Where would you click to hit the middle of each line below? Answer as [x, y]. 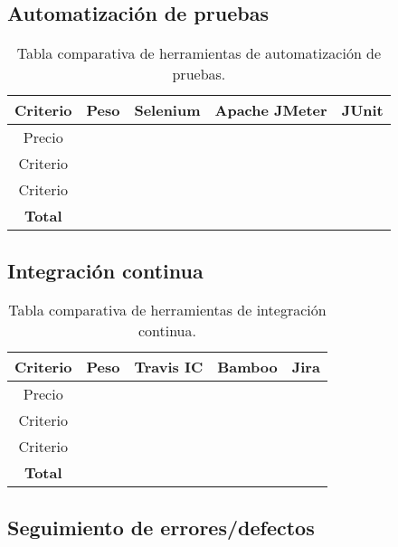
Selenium [167, 110]
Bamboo [247, 367]
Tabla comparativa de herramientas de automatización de [199, 53]
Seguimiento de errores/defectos [161, 527]
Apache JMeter [271, 110]
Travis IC [169, 367]
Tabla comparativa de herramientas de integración [167, 310]
